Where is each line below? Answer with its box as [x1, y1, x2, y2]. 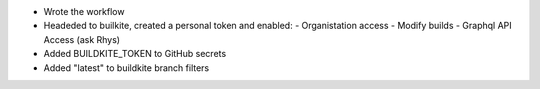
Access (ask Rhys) [43, 33, 120, 45]
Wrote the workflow [43, 6, 125, 17]
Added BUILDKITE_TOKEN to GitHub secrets [43, 48, 227, 60]
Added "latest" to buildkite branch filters [43, 61, 210, 74]
